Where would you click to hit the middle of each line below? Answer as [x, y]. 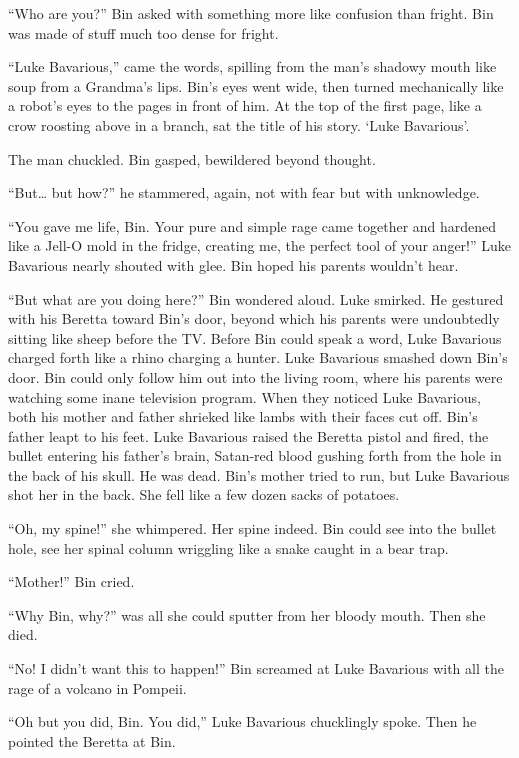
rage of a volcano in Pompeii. [97, 687]
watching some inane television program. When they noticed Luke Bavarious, [244, 396]
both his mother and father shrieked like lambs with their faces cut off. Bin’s [243, 416]
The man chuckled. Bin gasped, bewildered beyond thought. [192, 158]
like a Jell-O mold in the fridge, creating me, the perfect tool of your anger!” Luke [260, 245]
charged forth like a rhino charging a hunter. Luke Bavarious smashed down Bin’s [258, 357]
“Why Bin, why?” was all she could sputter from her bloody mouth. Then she [247, 614]
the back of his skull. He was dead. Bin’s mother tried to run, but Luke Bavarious [259, 474]
